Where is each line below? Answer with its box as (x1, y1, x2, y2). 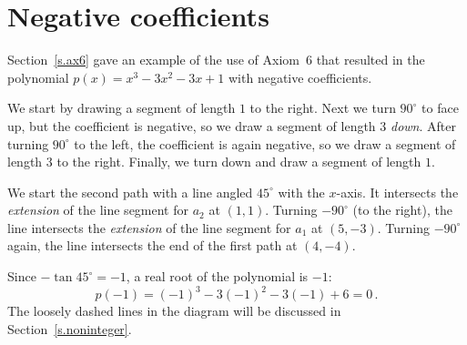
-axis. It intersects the (336, 182, 459, 201)
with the (278, 182, 325, 201)
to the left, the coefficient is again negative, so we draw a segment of (74, 134, 456, 153)
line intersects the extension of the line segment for (7, 218, 291, 237)
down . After (391, 116, 456, 135)
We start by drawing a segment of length (7, 98, 236, 117)
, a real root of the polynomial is (126, 267, 309, 286)
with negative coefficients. (228, 67, 372, 86)
